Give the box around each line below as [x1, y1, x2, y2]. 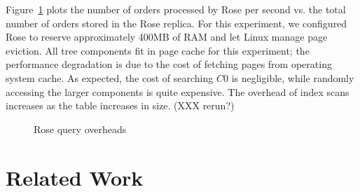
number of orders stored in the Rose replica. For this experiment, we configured [6, 15, 347, 30]
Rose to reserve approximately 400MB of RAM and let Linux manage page [6, 29, 328, 44]
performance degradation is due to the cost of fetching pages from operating [6, 57, 332, 71]
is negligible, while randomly [231, 70, 354, 85]
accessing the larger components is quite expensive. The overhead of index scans [6, 84, 349, 99]
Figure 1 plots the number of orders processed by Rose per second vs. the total [6, 2, 346, 16]
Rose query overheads [34, 121, 127, 136]
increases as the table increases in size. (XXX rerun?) [6, 98, 235, 113]
